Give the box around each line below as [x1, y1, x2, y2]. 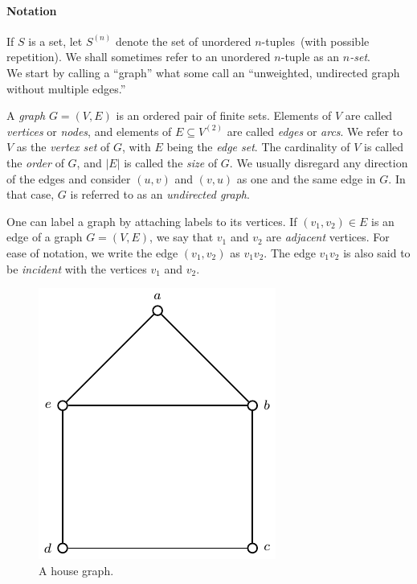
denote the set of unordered [115, 32, 251, 49]
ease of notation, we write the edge [6, 244, 178, 261]
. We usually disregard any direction [229, 154, 408, 171]
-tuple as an [280, 48, 340, 65]
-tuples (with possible [261, 32, 370, 49]
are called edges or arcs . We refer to [227, 122, 403, 139]
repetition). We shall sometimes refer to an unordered [6, 48, 271, 65]
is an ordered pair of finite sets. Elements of [116, 107, 332, 124]
